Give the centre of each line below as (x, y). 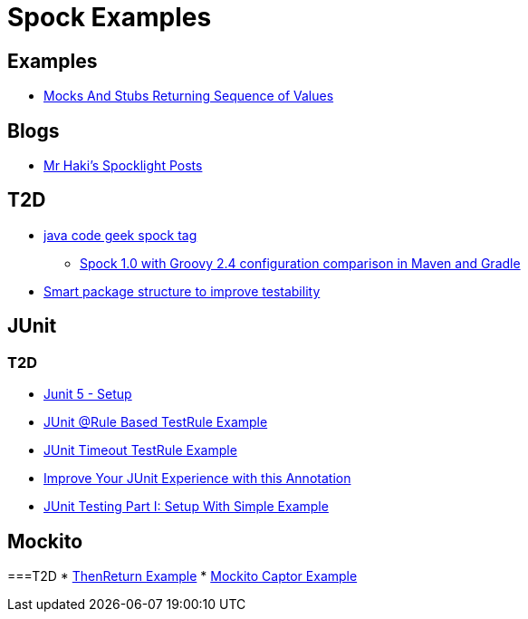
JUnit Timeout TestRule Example (140, 450)
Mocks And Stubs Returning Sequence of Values (189, 96)
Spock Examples (110, 17)
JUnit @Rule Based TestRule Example (156, 422)
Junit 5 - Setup (88, 394)
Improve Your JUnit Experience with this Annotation (197, 479)
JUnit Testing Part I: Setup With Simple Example (186, 507)
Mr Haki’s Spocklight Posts (123, 166)
